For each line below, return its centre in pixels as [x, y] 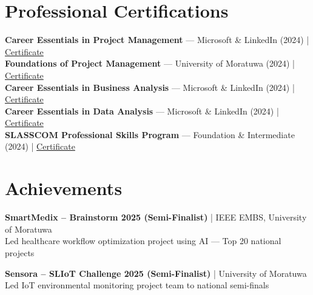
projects [20, 252]
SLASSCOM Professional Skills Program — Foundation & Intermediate [150, 134]
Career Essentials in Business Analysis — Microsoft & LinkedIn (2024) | [150, 87]
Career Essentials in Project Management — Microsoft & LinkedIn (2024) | [157, 40]
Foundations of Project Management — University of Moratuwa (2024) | [150, 63]
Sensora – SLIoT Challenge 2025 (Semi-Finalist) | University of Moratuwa [156, 273]
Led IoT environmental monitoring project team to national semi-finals [137, 285]
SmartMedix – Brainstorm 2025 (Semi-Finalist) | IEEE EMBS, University [156, 217]
